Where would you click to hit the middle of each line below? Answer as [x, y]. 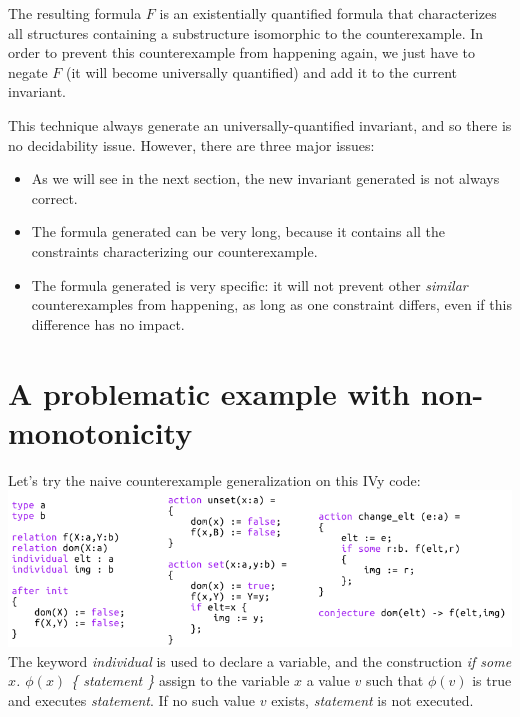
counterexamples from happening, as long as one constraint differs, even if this [271, 304]
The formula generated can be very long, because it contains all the [238, 231]
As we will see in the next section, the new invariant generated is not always [265, 178]
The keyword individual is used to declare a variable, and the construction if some [260, 660]
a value [328, 680]
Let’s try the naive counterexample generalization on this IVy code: [214, 479]
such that [395, 680]
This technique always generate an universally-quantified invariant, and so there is [260, 124]
